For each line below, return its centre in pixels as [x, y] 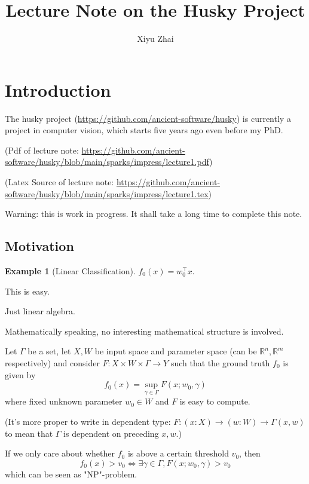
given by [20, 374]
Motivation [39, 246]
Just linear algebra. [40, 311]
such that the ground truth [220, 362]
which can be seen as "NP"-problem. [71, 474]
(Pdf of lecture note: [42, 150]
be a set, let [49, 351]
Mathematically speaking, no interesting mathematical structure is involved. [144, 331]
